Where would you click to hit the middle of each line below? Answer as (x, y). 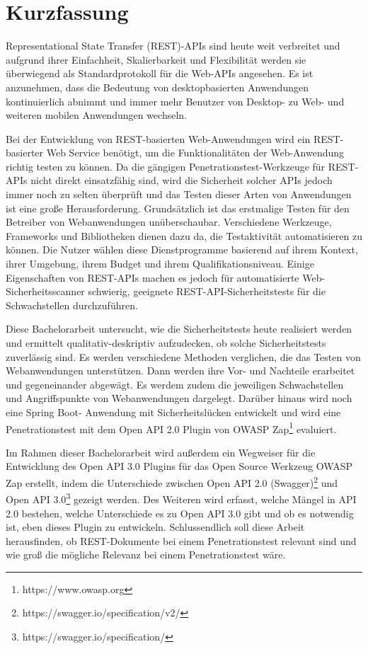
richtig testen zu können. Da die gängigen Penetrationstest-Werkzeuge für (166, 166)
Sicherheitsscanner (45, 291)
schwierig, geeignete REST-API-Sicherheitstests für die (207, 291)
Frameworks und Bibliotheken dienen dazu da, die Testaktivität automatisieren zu (184, 235)
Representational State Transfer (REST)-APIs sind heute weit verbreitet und (173, 46)
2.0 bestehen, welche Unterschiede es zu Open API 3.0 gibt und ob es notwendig (180, 513)
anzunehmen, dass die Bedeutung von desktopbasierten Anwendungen (157, 87)
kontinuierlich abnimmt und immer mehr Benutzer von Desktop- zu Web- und (175, 101)
